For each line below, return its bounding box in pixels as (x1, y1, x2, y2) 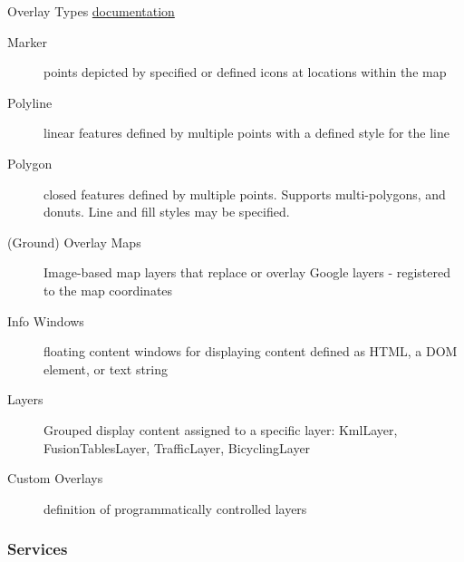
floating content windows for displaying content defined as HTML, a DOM (43, 342, 458, 361)
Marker (7, 32, 48, 51)
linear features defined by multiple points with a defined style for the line (43, 123, 449, 142)
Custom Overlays (7, 469, 103, 488)
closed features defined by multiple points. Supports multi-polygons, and (43, 184, 446, 203)
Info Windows (7, 311, 84, 330)
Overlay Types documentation (7, 2, 175, 20)
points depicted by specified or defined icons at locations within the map (43, 63, 447, 82)
